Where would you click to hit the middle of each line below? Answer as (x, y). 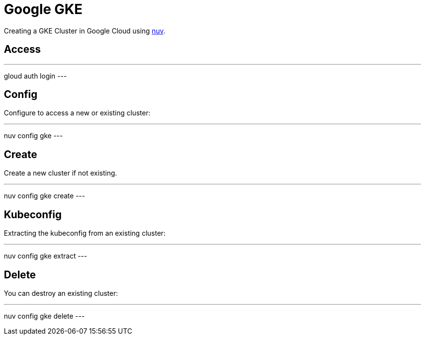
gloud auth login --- (35, 76)
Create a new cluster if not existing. (61, 173)
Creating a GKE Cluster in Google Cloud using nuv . (85, 31)
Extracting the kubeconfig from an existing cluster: (85, 233)
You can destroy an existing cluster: (61, 293)
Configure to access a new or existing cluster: (77, 113)
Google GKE (43, 9)
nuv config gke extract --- (46, 256)
